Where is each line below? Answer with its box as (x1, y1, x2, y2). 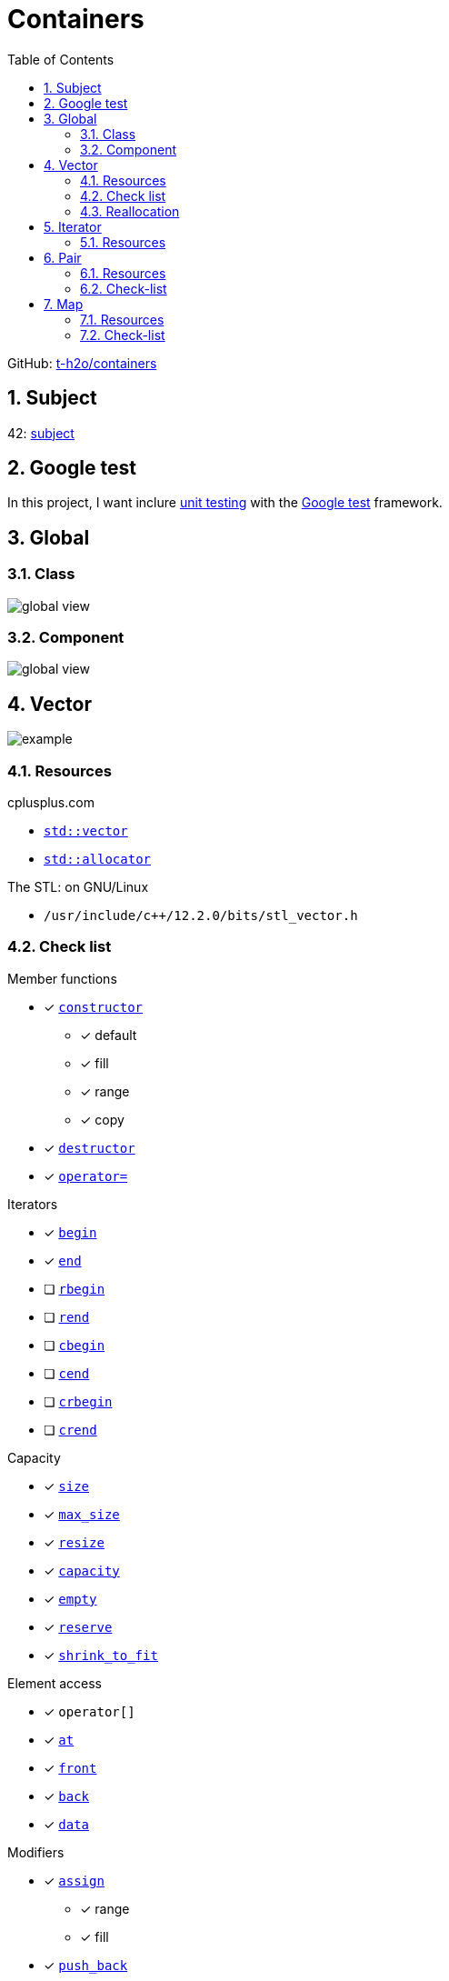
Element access (7, 1675, 102, 1691)
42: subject (7, 425, 75, 441)
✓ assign (44, 1872, 105, 1888)
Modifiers (7, 1844, 65, 1860)
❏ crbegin (44, 1393, 113, 1409)
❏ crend (44, 1421, 97, 1437)
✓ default (80, 1026, 137, 1043)
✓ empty (44, 1590, 97, 1606)
